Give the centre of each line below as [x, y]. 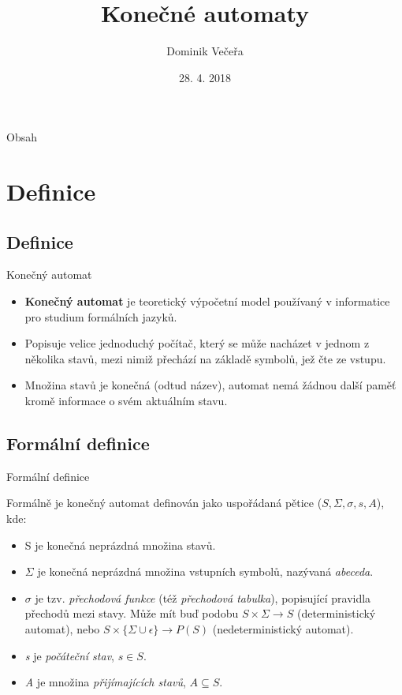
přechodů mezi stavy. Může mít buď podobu [132, 613]
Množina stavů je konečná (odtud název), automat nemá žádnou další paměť [210, 385]
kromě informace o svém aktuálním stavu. [126, 401]
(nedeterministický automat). [283, 629]
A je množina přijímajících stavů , [105, 682]
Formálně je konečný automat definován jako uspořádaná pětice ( [164, 503]
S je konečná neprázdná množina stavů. [120, 545]
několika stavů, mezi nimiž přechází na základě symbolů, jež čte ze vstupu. [205, 358]
